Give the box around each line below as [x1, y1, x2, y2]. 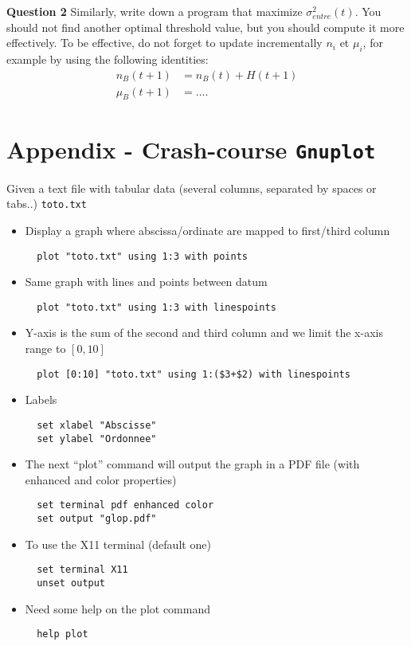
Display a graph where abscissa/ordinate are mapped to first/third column [25, 221, 390, 238]
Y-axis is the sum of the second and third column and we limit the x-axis [25, 324, 383, 341]
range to [25, 340, 66, 357]
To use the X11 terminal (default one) [25, 535, 211, 552]
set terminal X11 [37, 564, 128, 576]
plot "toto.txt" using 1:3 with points [37, 250, 248, 262]
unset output [37, 577, 106, 589]
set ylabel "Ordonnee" [37, 433, 157, 444]
